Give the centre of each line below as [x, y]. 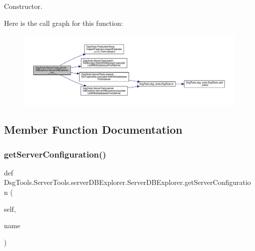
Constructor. [23, 6]
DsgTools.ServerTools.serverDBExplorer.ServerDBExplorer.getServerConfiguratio [127, 182]
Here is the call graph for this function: [64, 23]
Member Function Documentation [93, 129]
